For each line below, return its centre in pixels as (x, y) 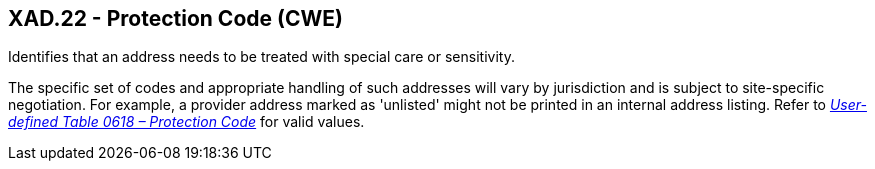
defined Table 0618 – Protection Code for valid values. (186, 122)
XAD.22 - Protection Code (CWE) (175, 18)
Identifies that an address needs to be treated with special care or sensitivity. (261, 57)
